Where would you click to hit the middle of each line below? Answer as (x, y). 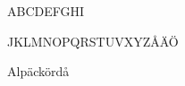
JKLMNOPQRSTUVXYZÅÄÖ (93, 41)
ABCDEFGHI (46, 11)
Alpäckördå (38, 71)
